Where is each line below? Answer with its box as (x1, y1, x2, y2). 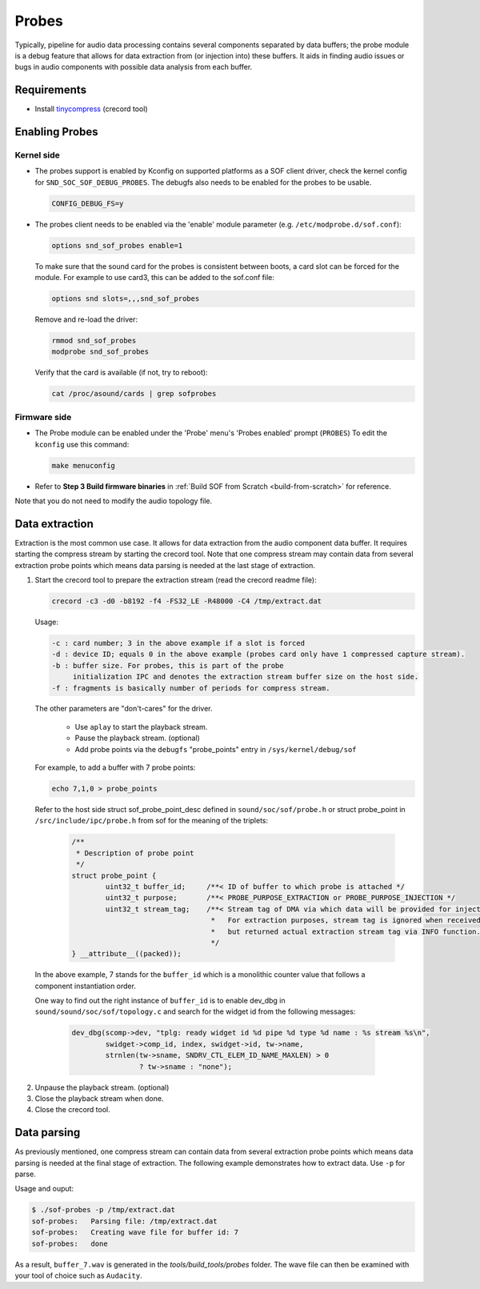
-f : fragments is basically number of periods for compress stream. (51, 683, 330, 692)
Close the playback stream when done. (34, 1093, 164, 1103)
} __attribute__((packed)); (71, 949, 182, 959)
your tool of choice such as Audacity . (14, 1271, 143, 1280)
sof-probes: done (31, 1239, 108, 1248)
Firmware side (14, 411, 72, 422)
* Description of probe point (76, 848, 195, 858)
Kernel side (14, 150, 60, 161)
